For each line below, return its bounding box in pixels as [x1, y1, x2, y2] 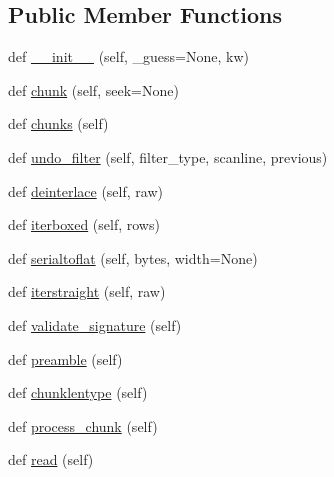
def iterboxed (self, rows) [8, 214, 160, 235]
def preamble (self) [8, 348, 123, 369]
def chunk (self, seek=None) [8, 79, 179, 100]
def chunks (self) [8, 113, 109, 134]
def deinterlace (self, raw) [8, 180, 163, 201]
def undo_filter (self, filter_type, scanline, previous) [8, 146, 328, 167]
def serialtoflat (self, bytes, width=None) [8, 247, 258, 268]
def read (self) [8, 449, 94, 470]
